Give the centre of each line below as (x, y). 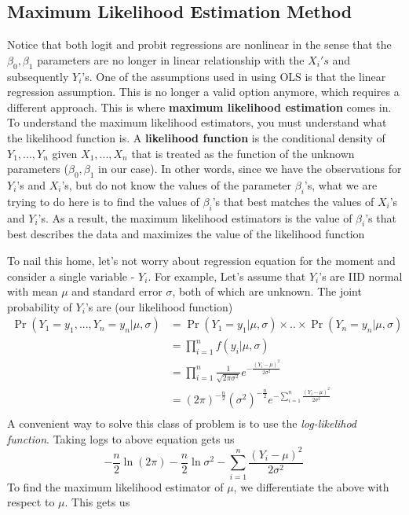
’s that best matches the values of (293, 201)
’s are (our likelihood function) (159, 306)
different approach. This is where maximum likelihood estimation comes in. (199, 107)
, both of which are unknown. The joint (267, 291)
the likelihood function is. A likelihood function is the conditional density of (196, 137)
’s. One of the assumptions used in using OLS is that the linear (234, 76)
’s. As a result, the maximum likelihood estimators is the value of (195, 217)
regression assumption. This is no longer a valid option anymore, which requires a (203, 92)
